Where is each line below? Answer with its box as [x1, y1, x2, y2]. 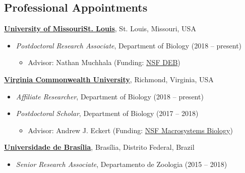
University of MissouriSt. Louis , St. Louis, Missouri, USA [4, 23, 196, 34]
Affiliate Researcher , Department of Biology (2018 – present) [16, 91, 204, 101]
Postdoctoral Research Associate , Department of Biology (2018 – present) [16, 40, 242, 50]
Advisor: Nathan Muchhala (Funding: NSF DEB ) [28, 57, 180, 68]
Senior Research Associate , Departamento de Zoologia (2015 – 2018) [16, 158, 227, 169]
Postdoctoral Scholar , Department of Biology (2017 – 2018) [16, 108, 199, 119]
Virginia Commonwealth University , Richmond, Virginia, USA [4, 74, 214, 84]
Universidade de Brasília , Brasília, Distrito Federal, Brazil [4, 142, 195, 152]
